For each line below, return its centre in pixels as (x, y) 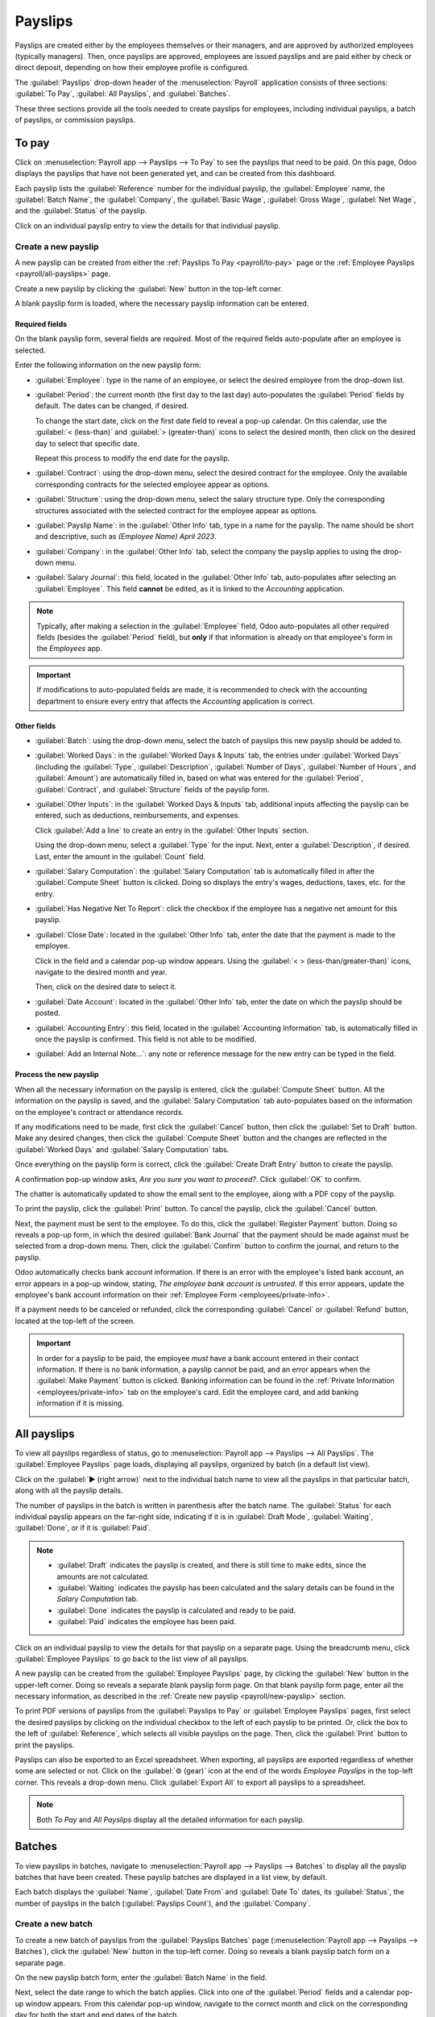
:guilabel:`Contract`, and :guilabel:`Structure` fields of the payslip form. (152, 789)
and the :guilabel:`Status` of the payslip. (81, 211)
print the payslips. (45, 1745)
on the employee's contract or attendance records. (99, 1112)
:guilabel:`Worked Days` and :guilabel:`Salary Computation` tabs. (122, 1149)
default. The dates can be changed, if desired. (112, 406)
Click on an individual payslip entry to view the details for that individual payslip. (148, 225)
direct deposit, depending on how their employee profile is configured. (132, 68)
